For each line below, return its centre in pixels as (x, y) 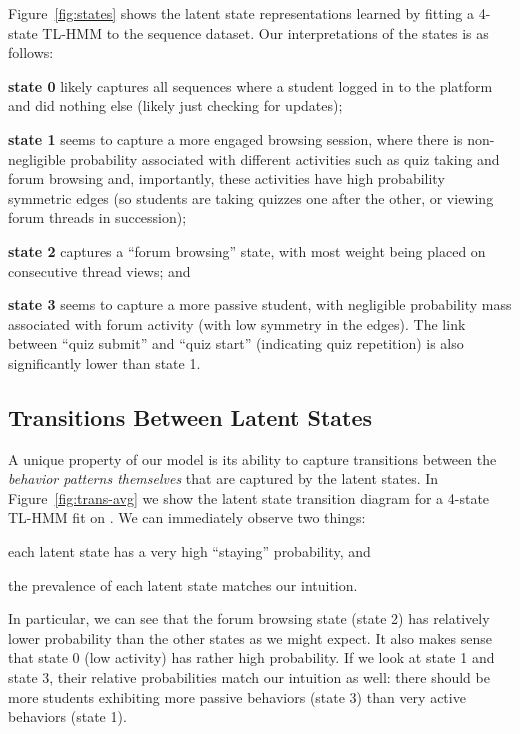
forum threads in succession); (97, 217)
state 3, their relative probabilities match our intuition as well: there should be (249, 677)
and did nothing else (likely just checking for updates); (175, 105)
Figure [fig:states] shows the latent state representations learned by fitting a (241, 13)
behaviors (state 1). (67, 716)
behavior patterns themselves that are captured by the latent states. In (223, 478)
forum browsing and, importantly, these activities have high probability (226, 178)
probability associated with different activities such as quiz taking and (285, 158)
